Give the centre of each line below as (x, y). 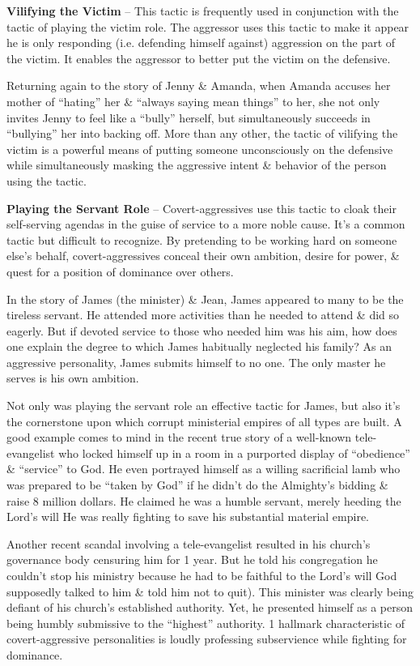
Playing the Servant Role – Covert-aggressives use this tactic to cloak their (202, 208)
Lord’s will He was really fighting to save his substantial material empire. (188, 517)
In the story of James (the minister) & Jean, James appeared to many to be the (205, 299)
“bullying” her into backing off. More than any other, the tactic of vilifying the (202, 133)
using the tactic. (47, 180)
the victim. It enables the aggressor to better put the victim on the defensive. (199, 58)
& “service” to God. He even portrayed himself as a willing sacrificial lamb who (204, 469)
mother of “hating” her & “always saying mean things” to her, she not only (193, 101)
